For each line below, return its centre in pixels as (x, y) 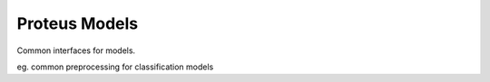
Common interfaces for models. (76, 50)
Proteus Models (78, 23)
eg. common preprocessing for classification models (115, 67)
